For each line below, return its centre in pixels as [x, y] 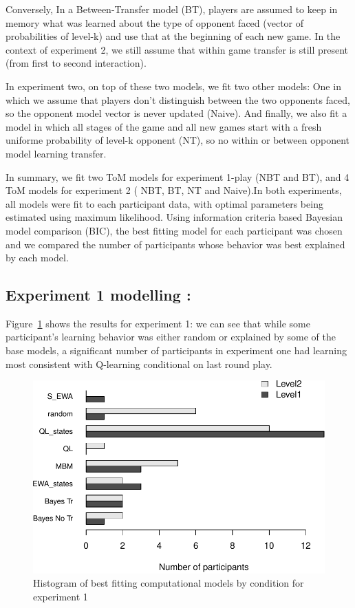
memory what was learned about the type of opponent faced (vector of [155, 22]
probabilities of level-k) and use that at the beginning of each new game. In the [173, 36]
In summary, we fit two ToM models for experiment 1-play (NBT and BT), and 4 [177, 176]
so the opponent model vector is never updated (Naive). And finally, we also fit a [176, 113]
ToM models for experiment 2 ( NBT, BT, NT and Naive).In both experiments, [174, 190]
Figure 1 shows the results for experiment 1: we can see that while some [158, 323]
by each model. [37, 258]
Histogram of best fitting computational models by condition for [169, 583]
